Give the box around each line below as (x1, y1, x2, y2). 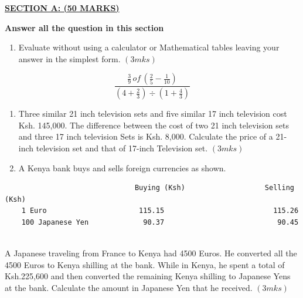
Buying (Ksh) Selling (134, 184, 294, 192)
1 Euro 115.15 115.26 (21, 206, 299, 215)
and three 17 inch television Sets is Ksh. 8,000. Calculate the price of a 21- (18, 130, 287, 143)
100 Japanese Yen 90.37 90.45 (21, 218, 299, 226)
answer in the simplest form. (18, 52, 121, 65)
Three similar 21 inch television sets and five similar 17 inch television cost (18, 107, 287, 120)
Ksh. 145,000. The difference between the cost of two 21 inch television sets (18, 118, 289, 131)
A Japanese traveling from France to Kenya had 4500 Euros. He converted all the (5, 247, 297, 259)
